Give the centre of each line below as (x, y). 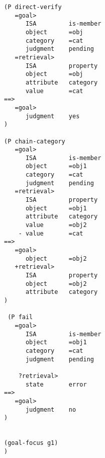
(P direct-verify (33, 7)
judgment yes (52, 116)
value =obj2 (56, 225)
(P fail (20, 317)
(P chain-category (35, 141)
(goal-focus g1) (31, 443)
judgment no (51, 409)
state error (56, 384)
